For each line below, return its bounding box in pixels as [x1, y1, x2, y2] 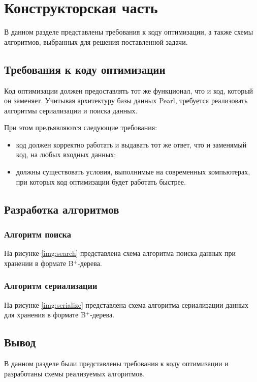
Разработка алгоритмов [4, 201, 119, 217]
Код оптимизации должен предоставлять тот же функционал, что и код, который [4, 85, 253, 96]
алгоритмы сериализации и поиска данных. [4, 105, 138, 115]
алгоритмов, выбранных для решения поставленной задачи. [4, 36, 188, 47]
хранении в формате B [4, 257, 74, 268]
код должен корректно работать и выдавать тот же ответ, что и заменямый [16, 139, 247, 150]
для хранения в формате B [4, 309, 86, 320]
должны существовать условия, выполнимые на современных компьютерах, [16, 166, 250, 177]
